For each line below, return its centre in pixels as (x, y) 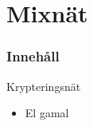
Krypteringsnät (44, 86)
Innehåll (33, 56)
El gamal (47, 113)
